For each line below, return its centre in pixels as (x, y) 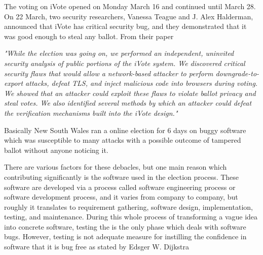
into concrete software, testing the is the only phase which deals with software (125, 226)
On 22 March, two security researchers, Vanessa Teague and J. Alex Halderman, (129, 16)
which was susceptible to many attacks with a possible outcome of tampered (123, 140)
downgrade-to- (237, 73)
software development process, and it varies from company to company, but (121, 197)
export (14, 83)
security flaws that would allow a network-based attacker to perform (109, 73)
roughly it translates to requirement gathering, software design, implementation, (128, 206)
